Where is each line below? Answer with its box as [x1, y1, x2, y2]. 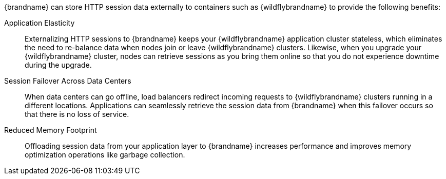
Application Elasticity [4, 18, 75, 27]
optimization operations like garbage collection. [25, 150, 185, 159]
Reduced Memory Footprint [4, 126, 97, 134]
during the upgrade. [25, 61, 92, 69]
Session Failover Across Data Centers [4, 76, 131, 85]
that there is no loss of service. [25, 110, 129, 118]
